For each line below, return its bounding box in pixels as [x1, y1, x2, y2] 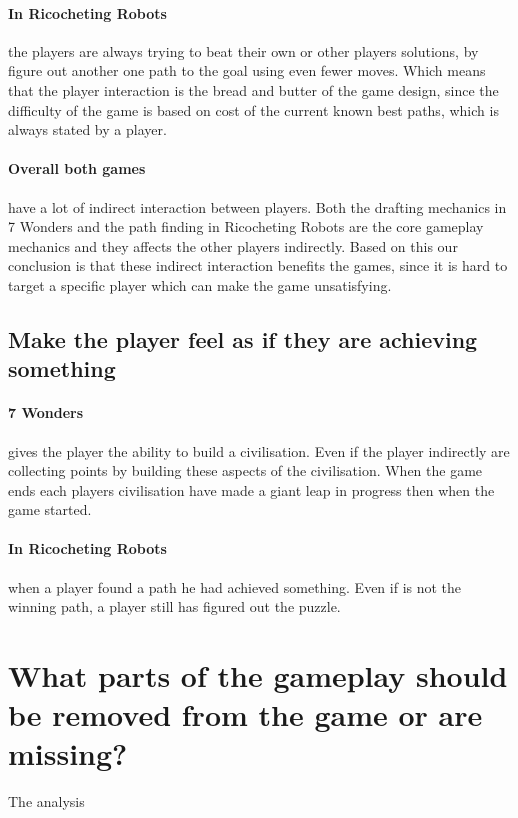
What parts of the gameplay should [8, 655, 508, 696]
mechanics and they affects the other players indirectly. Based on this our [8, 235, 458, 256]
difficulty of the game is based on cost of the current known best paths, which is [8, 99, 499, 120]
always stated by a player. [8, 119, 167, 140]
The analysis [8, 791, 85, 812]
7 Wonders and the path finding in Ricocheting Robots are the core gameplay [8, 216, 484, 237]
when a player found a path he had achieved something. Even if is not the [8, 576, 462, 597]
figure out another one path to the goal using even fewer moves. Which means [8, 60, 486, 81]
